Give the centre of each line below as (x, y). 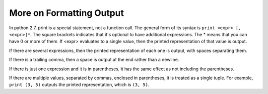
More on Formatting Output (67, 13)
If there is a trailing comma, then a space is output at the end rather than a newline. (94, 60)
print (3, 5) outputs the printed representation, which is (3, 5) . (79, 85)
